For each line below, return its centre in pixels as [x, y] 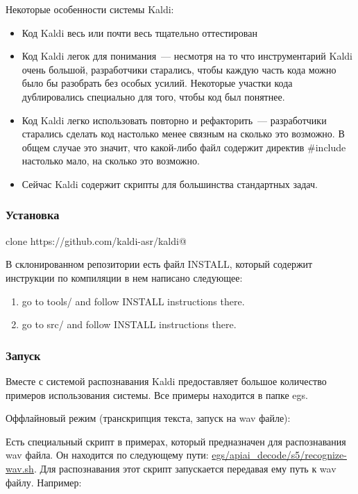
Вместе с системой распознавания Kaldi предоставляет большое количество [166, 381]
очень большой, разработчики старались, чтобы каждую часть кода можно [179, 69]
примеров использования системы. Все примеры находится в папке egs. [157, 394]
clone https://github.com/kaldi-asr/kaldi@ [96, 240]
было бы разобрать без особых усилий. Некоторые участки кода [157, 83]
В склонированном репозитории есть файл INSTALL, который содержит [159, 264]
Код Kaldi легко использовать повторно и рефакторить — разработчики [174, 120]
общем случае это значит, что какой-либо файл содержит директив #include [184, 147]
